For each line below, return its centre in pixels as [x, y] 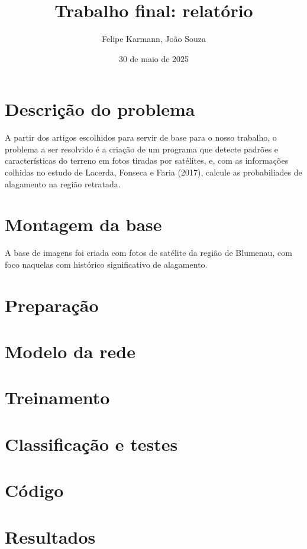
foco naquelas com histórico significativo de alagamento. [106, 264]
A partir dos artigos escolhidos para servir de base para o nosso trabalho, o [141, 137]
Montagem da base [83, 224]
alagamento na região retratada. [63, 183]
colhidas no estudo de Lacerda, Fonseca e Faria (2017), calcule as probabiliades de [153, 172]
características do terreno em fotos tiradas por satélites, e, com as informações [147, 160]
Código [34, 490]
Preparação [52, 305]
